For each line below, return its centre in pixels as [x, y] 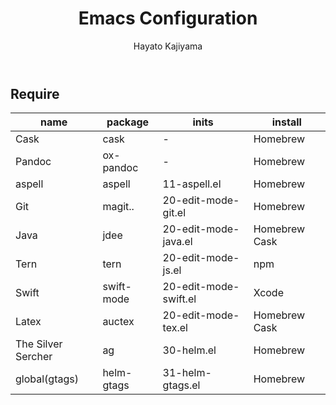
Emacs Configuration [168, 18]
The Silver [39, 344]
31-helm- [187, 373]
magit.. [118, 207]
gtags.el [181, 385]
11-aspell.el [192, 184]
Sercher [34, 357]
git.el [174, 213]
